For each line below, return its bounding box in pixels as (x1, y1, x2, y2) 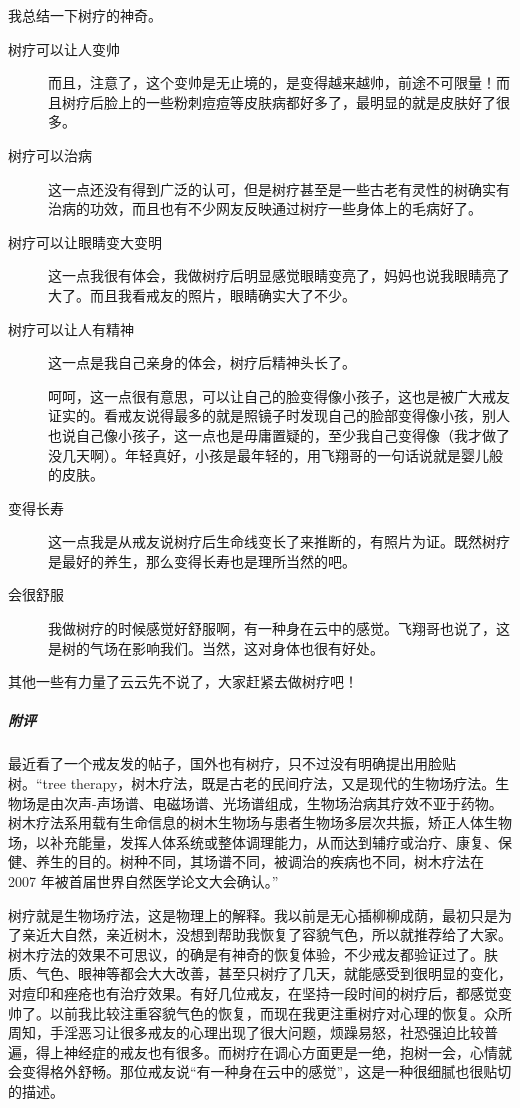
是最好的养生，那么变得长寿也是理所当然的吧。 (48, 550, 356, 571)
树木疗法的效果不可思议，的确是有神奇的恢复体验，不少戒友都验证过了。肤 (8, 943, 498, 964)
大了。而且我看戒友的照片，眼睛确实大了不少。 (48, 284, 356, 305)
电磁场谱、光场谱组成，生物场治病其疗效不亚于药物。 (152, 792, 503, 813)
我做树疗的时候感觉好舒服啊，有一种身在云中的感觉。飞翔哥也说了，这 (48, 618, 510, 639)
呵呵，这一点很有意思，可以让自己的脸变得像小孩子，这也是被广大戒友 (48, 385, 510, 406)
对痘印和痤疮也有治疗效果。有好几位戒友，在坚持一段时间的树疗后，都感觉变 (8, 982, 512, 1003)
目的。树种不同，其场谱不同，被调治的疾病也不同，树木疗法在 (77, 851, 484, 872)
